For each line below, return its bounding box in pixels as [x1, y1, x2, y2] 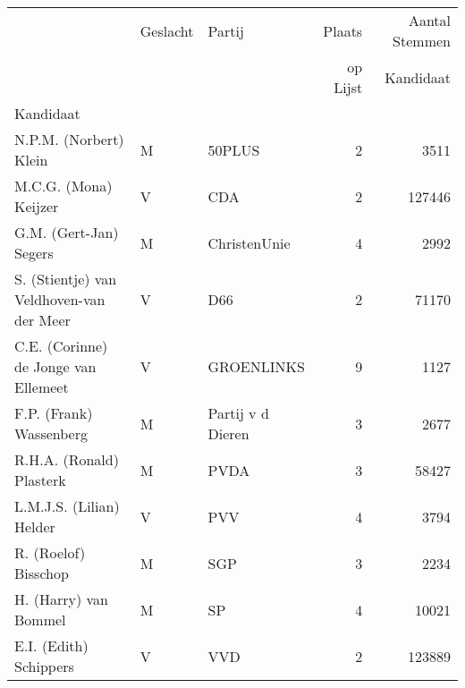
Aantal [408, 10, 451, 30]
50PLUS [207, 139, 260, 160]
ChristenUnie [207, 232, 291, 253]
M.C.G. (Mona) [14, 175, 113, 196]
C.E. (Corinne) [14, 336, 108, 356]
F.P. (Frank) [14, 403, 93, 423]
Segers [14, 242, 54, 263]
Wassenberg [14, 423, 89, 444]
